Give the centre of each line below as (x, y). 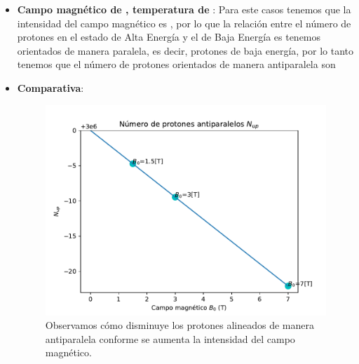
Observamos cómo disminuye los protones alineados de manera (180, 325)
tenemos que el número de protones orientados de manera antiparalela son (176, 64)
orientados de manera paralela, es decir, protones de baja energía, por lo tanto (185, 50)
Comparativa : (50, 87)
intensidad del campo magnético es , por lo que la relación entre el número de (184, 23)
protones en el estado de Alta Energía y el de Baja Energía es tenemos (169, 37)
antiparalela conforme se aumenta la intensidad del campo (170, 338)
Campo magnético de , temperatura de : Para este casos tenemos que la (184, 9)
